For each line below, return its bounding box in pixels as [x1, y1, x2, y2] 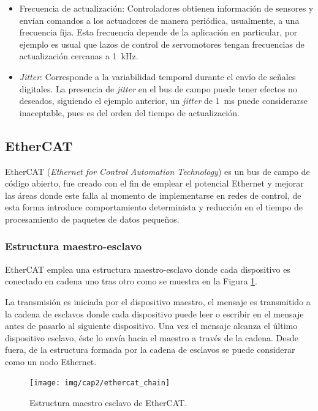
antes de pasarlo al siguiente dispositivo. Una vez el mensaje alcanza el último [5, 319, 298, 332]
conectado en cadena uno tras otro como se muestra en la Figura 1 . [5, 275, 257, 287]
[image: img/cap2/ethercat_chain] [29, 379, 170, 388]
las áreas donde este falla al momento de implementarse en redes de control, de [5, 188, 301, 201]
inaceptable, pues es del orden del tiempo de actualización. [19, 106, 240, 119]
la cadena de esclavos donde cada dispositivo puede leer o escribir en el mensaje [5, 307, 304, 320]
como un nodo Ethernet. [5, 355, 97, 368]
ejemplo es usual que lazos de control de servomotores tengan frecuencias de [19, 37, 305, 50]
